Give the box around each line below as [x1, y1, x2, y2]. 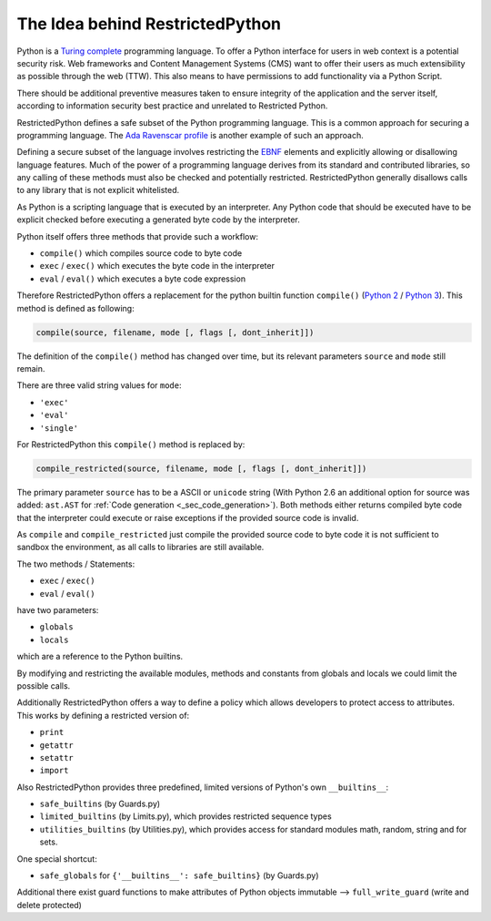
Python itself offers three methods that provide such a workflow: [16, 230, 259, 241]
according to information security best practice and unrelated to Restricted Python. [16, 100, 328, 111]
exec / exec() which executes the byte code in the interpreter [39, 261, 275, 271]
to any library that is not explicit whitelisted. [16, 185, 180, 196]
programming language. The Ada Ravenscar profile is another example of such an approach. [16, 129, 364, 140]
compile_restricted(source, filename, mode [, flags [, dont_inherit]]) [35, 463, 367, 474]
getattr [39, 740, 75, 751]
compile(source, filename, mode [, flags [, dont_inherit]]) [35, 327, 315, 337]
